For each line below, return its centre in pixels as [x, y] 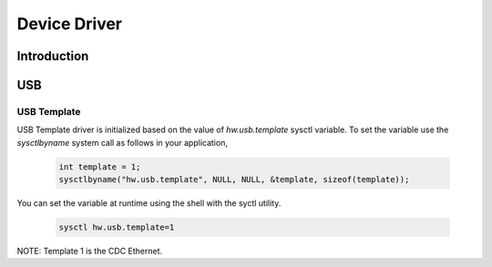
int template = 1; [100, 167]
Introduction [53, 56]
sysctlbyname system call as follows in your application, [122, 142]
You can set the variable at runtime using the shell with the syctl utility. [149, 203]
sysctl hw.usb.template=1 [117, 227]
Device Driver [70, 24]
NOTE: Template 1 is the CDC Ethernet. [90, 252]
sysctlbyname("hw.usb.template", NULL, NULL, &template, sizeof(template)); [234, 180]
